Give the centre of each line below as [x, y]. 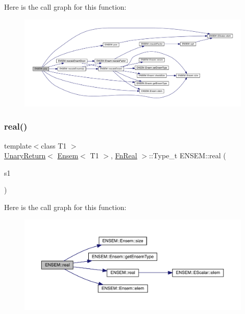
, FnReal [124, 155]
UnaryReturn [25, 155]
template [18, 145]
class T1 [54, 145]
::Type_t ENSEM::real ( [188, 155]
